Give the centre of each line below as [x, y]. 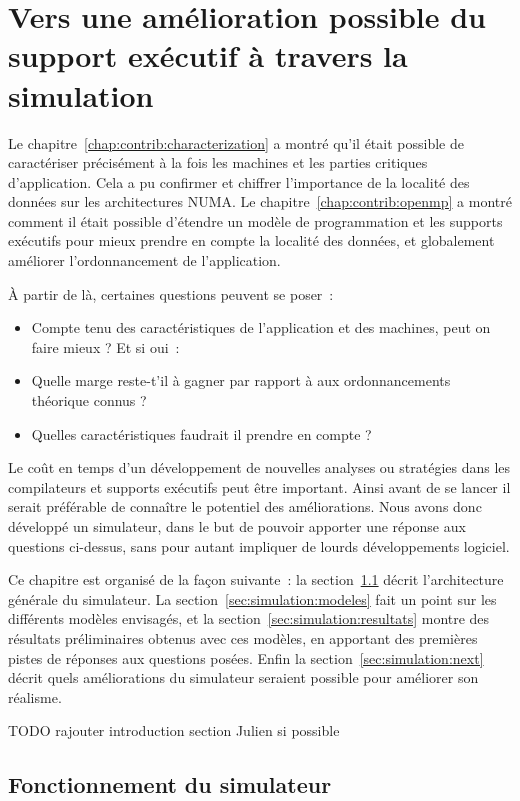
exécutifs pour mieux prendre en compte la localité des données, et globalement [251, 240]
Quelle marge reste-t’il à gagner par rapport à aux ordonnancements [241, 380]
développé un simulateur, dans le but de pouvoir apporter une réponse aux [237, 526]
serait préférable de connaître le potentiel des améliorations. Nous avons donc [245, 506]
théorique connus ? [89, 400]
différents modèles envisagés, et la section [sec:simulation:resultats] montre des [249, 618]
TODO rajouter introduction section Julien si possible [174, 730]
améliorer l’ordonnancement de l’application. [144, 260]
